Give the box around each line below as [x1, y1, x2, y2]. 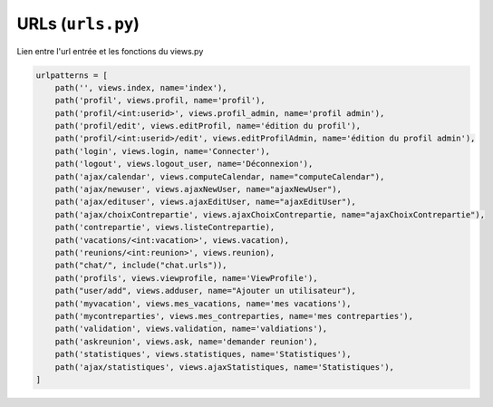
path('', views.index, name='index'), [54, 82, 227, 92]
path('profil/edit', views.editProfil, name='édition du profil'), [54, 121, 362, 131]
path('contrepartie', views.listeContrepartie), [54, 222, 275, 233]
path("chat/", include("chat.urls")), [54, 260, 227, 271]
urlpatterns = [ [35, 70, 109, 81]
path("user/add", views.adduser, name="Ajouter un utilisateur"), [54, 286, 357, 296]
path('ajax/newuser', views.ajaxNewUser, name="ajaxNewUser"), [54, 184, 343, 195]
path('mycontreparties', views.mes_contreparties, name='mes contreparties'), [54, 311, 414, 321]
